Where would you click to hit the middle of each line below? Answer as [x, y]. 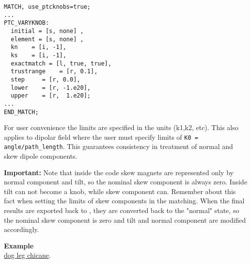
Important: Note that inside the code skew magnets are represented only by [119, 172]
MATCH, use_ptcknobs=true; [47, 7]
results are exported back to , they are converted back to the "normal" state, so [122, 210]
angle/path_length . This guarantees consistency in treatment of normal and [118, 146]
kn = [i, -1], [39, 47]
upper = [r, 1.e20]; [51, 96]
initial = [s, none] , [47, 31]
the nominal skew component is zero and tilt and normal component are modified [125, 220]
